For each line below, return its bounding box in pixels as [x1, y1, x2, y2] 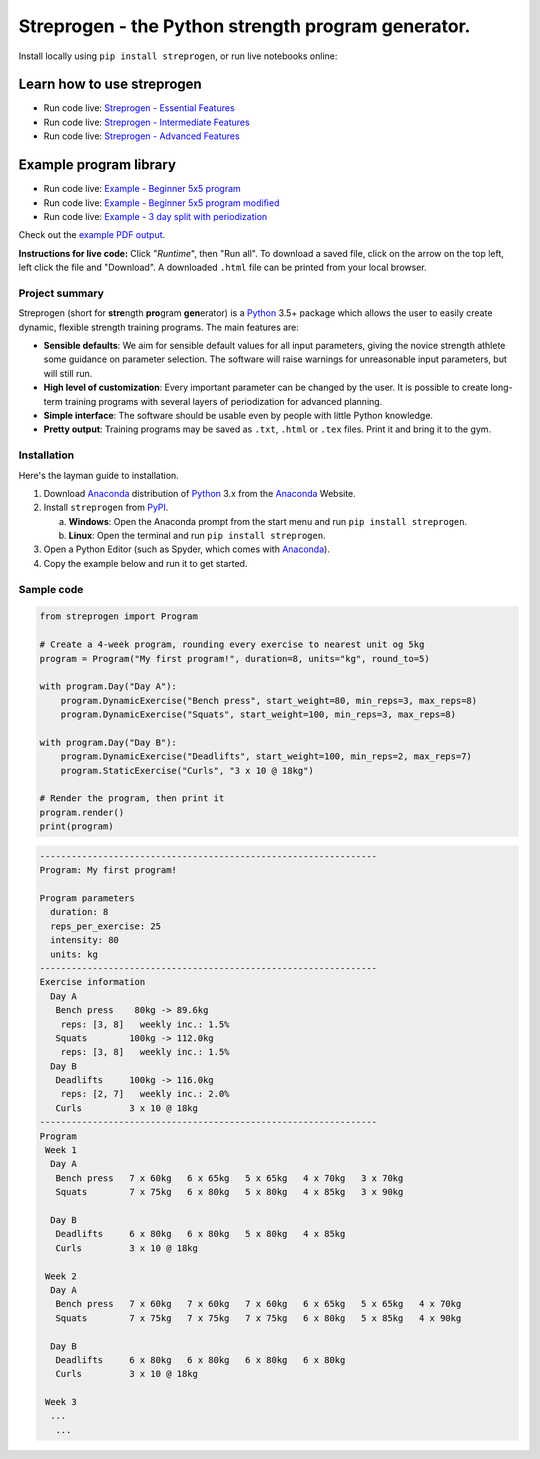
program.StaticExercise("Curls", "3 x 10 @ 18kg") [60, 765, 314, 776]
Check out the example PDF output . [18, 229, 166, 241]
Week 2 [45, 1270, 77, 1282]
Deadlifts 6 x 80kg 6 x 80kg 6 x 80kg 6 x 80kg [55, 1354, 346, 1365]
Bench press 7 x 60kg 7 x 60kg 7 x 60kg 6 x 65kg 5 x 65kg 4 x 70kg [55, 1298, 462, 1310]
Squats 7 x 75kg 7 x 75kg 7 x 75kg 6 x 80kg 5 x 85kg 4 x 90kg [55, 1312, 462, 1324]
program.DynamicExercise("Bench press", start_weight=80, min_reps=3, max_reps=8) [60, 695, 478, 706]
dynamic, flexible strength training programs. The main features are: [18, 321, 300, 333]
